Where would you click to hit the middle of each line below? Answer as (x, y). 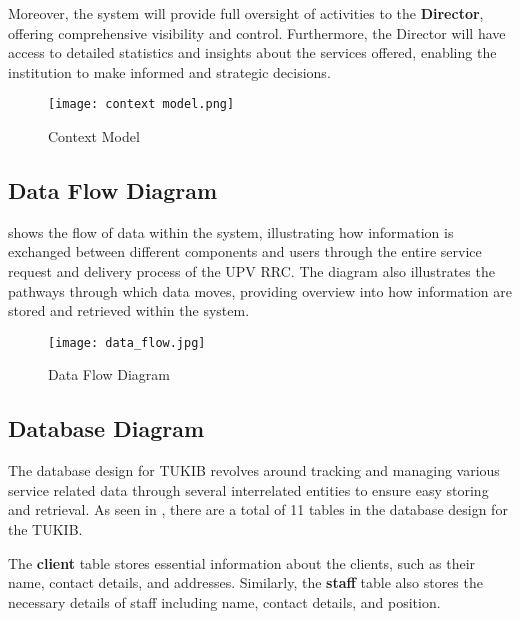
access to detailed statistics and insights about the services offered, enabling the (252, 52)
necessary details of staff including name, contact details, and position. (224, 601)
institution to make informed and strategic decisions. (169, 71)
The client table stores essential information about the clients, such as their (242, 562)
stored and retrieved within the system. (129, 310)
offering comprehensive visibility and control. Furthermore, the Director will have (257, 32)
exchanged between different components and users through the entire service (245, 251)
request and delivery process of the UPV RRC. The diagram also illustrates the (251, 271)
